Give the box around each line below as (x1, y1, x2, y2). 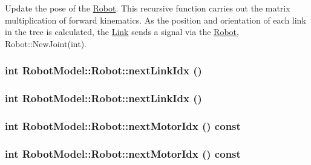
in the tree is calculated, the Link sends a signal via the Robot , (5, 25, 239, 38)
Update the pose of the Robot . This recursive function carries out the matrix (5, 2, 290, 14)
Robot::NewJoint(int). (5, 37, 87, 50)
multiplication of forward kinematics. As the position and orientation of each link (5, 13, 306, 26)
